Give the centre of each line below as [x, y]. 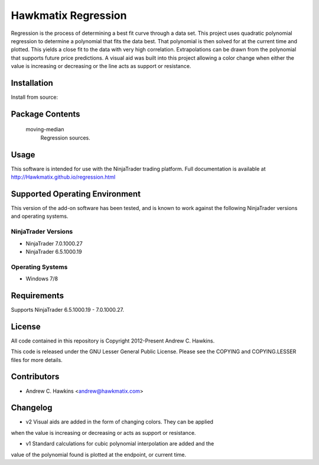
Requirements [38, 296]
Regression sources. [66, 138]
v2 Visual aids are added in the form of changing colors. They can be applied [120, 422]
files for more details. [37, 360]
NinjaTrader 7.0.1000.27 [54, 243]
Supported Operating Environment [76, 194]
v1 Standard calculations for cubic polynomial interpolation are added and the [120, 444]
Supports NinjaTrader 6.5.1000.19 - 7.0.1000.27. [67, 309]
